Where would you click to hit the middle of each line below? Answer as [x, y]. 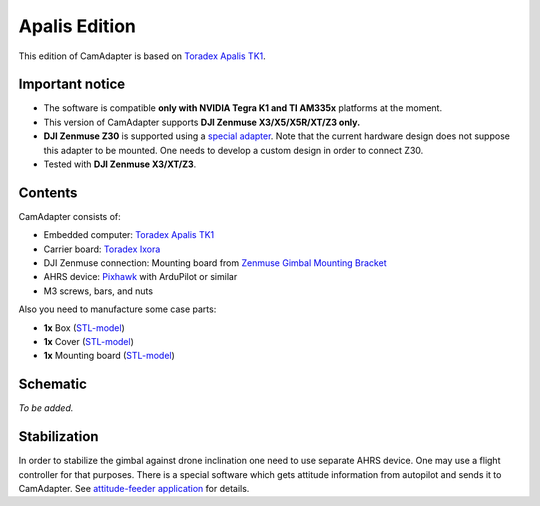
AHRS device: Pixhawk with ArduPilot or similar [140, 277]
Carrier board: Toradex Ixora [102, 249]
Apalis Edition [77, 26]
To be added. [46, 408]
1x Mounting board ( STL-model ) [109, 356]
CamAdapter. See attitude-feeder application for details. [134, 489]
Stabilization [58, 436]
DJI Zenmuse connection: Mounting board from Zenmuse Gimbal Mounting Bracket [215, 263]
